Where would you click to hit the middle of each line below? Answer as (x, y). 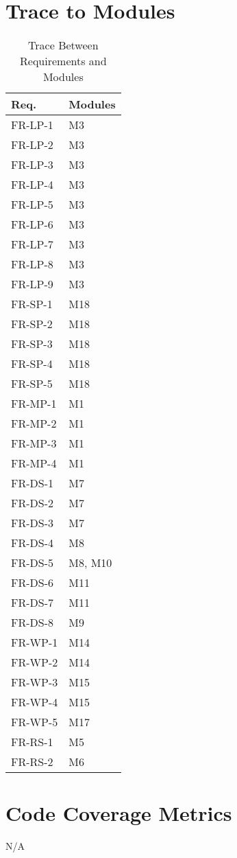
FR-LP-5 (32, 205)
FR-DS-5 (33, 563)
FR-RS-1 (32, 742)
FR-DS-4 (33, 543)
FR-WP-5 (35, 722)
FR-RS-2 (32, 762)
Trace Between (63, 45)
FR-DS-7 (33, 603)
